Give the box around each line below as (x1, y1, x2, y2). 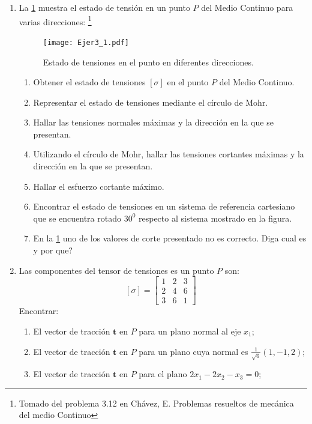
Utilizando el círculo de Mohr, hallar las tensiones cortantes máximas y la (33, 148, 304, 160)
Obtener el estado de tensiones (33, 76, 146, 88)
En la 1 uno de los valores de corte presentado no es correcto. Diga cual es (33, 232, 307, 244)
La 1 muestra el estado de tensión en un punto (19, 1, 190, 13)
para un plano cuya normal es (139, 345, 248, 357)
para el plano (139, 368, 187, 380)
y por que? (33, 244, 73, 256)
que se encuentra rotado (33, 211, 121, 224)
